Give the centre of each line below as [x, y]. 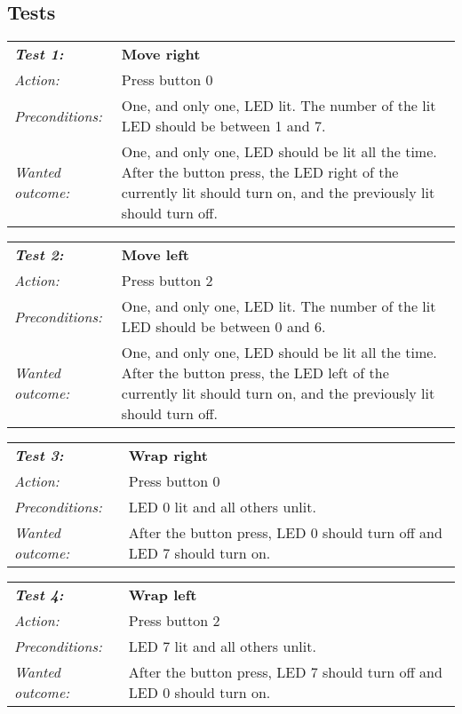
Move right [161, 54]
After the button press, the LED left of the [255, 373]
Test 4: [39, 595]
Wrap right [168, 456]
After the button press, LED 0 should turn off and [285, 533]
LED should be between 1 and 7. [223, 126]
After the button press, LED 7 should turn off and [285, 672]
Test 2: [39, 255]
